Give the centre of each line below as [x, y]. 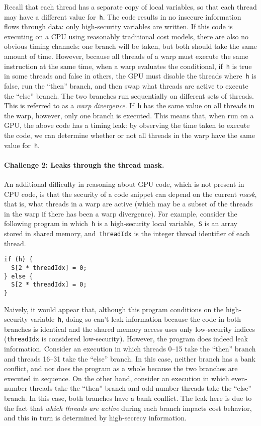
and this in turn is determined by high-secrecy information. [95, 418]
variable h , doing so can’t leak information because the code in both [136, 319]
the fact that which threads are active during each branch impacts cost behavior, [128, 408]
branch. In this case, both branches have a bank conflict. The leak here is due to [128, 398]
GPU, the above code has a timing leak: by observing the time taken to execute [127, 125]
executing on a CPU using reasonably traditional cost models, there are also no [126, 36]
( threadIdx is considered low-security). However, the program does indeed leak [126, 339]
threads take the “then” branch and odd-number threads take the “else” [140, 388]
